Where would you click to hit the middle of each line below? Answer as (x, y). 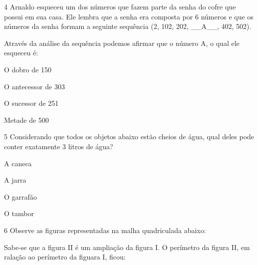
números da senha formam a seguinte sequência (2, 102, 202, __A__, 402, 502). (128, 26)
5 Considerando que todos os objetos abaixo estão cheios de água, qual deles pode (129, 136)
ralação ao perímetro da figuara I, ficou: (65, 257)
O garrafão (20, 196)
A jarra (15, 180)
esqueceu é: (21, 53)
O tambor (19, 213)
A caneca (18, 163)
